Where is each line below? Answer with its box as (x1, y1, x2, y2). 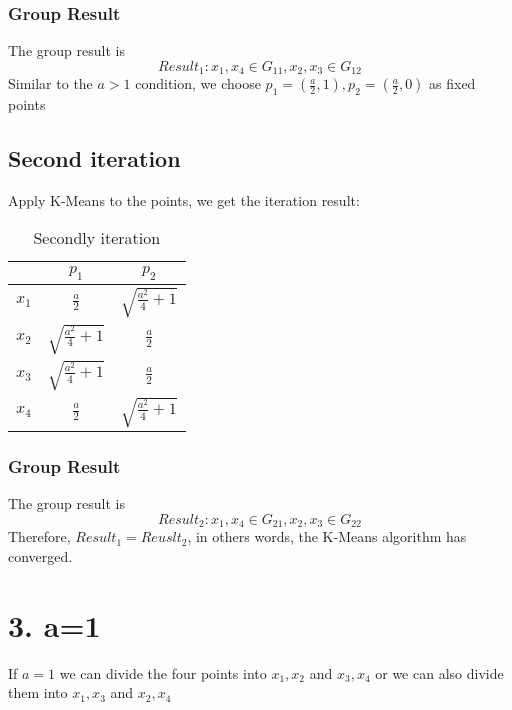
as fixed (429, 73, 476, 94)
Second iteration (8, 143, 181, 174)
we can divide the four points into (59, 662, 267, 683)
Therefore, (8, 526, 71, 547)
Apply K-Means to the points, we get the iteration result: (8, 189, 360, 210)
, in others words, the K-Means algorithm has (187, 526, 467, 547)
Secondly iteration (33, 226, 161, 250)
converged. (8, 546, 73, 566)
